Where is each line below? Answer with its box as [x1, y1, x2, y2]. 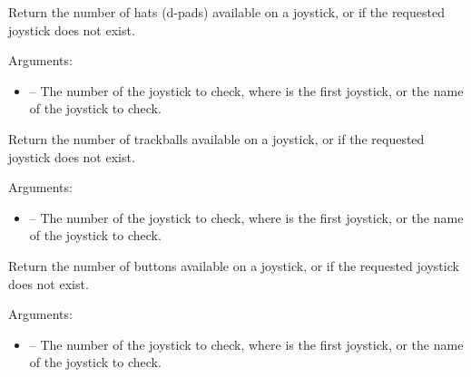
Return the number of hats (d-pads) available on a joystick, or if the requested [8, 3, 445, 21]
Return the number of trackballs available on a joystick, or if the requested [8, 129, 425, 148]
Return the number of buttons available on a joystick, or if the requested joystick [8, 256, 459, 275]
